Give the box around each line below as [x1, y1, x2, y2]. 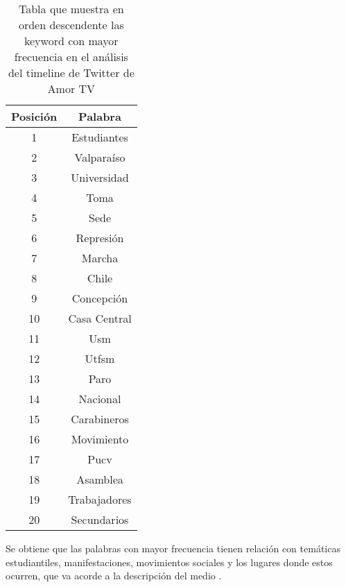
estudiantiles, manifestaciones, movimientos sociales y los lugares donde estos [6, 554, 333, 569]
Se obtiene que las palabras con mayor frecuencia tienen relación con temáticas [6, 541, 340, 555]
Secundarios [71, 511, 129, 527]
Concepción [71, 290, 128, 306]
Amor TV [47, 80, 96, 96]
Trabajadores [68, 491, 132, 507]
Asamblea [76, 471, 123, 487]
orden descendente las [18, 17, 124, 33]
